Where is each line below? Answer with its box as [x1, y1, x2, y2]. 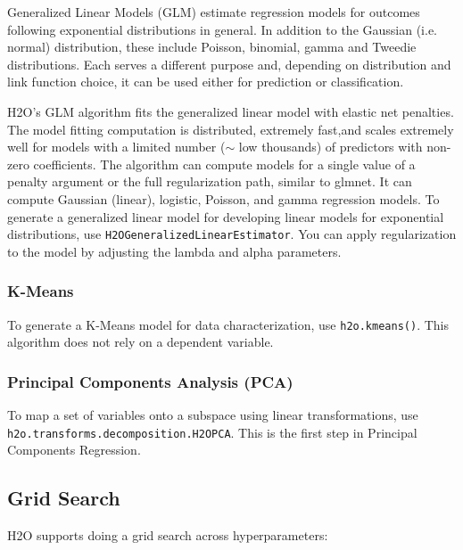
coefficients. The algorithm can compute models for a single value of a [33, 154, 416, 173]
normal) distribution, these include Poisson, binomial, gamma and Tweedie [7, 37, 417, 56]
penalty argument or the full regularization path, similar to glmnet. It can [7, 172, 412, 191]
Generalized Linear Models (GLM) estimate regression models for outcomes [7, 3, 420, 21]
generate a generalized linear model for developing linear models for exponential [7, 207, 444, 226]
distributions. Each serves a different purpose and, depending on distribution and [7, 54, 451, 73]
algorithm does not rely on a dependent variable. [7, 332, 274, 351]
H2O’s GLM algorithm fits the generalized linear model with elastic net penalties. [7, 102, 454, 120]
